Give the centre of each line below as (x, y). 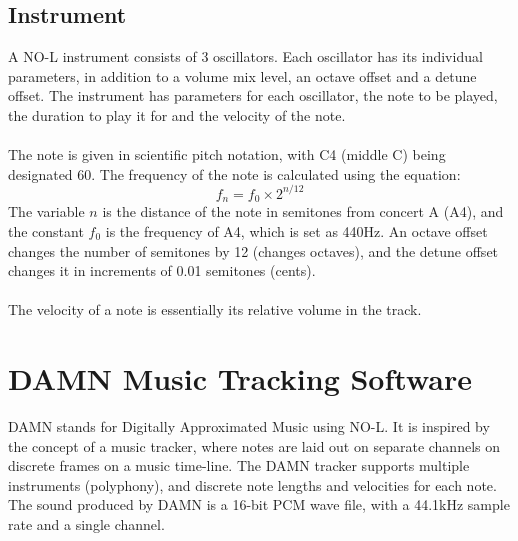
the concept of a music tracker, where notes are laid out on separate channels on (254, 445)
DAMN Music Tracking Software (240, 378)
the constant (46, 230)
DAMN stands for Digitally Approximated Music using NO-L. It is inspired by (249, 426)
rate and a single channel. (86, 523)
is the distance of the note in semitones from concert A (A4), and (303, 211)
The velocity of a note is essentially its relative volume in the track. (215, 309)
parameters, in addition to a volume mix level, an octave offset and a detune (242, 75)
